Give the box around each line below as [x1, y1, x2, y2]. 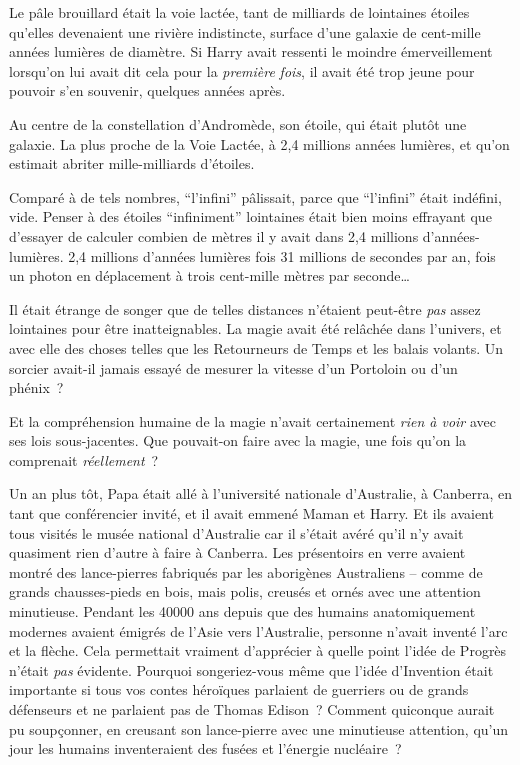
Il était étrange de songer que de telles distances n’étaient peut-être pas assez [9, 298, 481, 319]
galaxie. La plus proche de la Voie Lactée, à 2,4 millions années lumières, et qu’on [9, 133, 510, 154]
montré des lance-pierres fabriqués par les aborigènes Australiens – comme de [9, 561, 483, 582]
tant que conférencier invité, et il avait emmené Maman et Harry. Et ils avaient [9, 503, 494, 524]
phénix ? [9, 377, 64, 398]
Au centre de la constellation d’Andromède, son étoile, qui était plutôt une [9, 113, 467, 134]
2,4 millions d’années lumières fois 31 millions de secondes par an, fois [68, 245, 496, 266]
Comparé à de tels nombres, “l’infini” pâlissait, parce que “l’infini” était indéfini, [9, 186, 502, 207]
